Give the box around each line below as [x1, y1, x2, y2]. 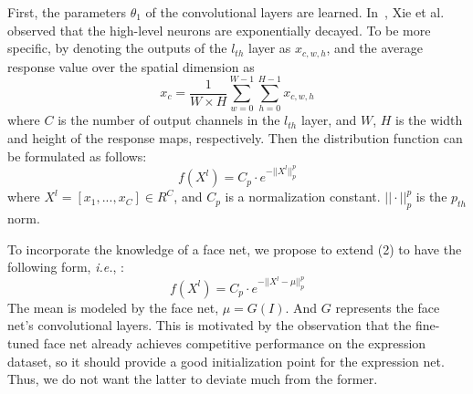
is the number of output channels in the [58, 110, 280, 130]
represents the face [335, 297, 440, 316]
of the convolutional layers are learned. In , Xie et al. [145, 3, 445, 21]
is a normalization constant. [225, 187, 381, 206]
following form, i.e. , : [7, 257, 124, 276]
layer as [248, 38, 291, 57]
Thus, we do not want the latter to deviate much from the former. [7, 369, 378, 389]
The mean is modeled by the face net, [7, 297, 219, 316]
